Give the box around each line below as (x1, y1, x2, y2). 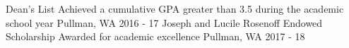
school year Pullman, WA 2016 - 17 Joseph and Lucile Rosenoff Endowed (6, 15, 323, 30)
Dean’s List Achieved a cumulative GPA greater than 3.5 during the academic (6, 1, 344, 16)
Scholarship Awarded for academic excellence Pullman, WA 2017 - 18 (6, 29, 305, 44)
